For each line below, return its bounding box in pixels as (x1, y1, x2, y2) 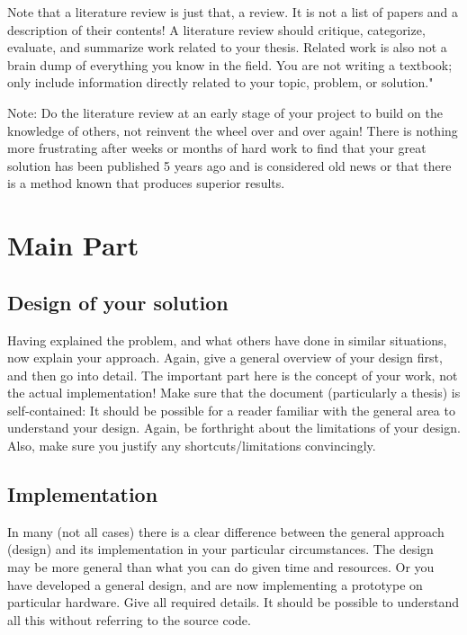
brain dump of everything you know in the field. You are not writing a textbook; (7, 55, 453, 74)
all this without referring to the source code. (7, 610, 251, 629)
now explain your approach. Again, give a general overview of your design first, (7, 348, 443, 367)
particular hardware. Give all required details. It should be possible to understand (7, 593, 460, 612)
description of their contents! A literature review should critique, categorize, (7, 20, 426, 39)
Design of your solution (7, 288, 229, 316)
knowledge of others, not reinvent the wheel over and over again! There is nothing (7, 121, 458, 139)
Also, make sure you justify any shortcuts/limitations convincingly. (7, 436, 376, 455)
